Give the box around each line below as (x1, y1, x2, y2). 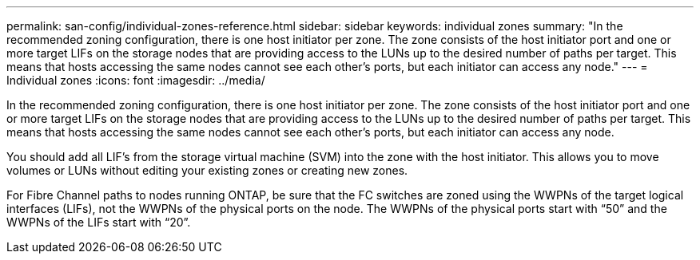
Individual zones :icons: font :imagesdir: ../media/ (6, 73, 265, 87)
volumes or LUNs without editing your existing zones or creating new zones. (6, 163, 408, 177)
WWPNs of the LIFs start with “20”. (6, 215, 191, 229)
